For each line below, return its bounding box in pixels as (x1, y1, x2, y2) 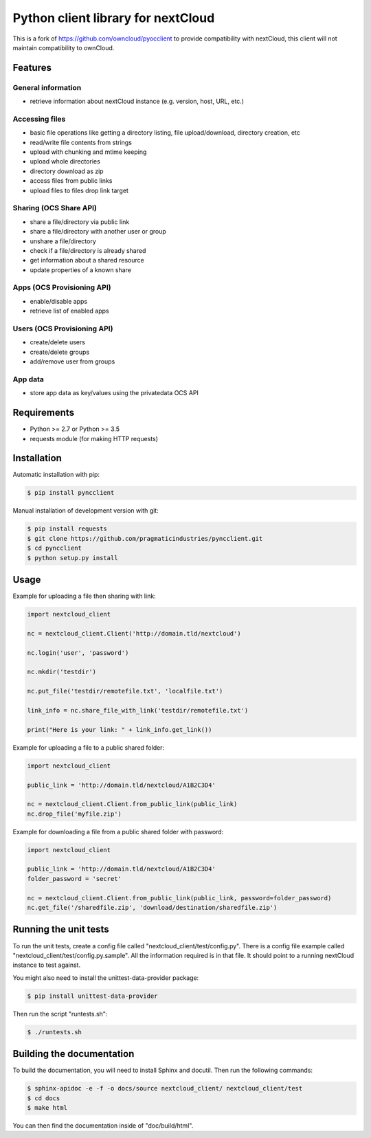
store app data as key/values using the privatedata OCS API (30, 389, 199, 397)
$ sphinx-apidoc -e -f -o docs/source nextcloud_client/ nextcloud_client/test (27, 1084, 303, 1093)
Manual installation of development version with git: (12, 506, 159, 515)
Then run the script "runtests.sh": (12, 1009, 108, 1018)
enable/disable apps (30, 297, 88, 305)
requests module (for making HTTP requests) (30, 434, 158, 443)
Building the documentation (12, 1048, 135, 1060)
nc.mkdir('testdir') (27, 668, 96, 676)
